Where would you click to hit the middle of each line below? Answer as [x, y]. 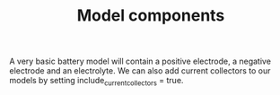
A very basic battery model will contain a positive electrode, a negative [140, 61]
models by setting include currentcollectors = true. [96, 82]
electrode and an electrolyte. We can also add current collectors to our [140, 71]
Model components [151, 16]
